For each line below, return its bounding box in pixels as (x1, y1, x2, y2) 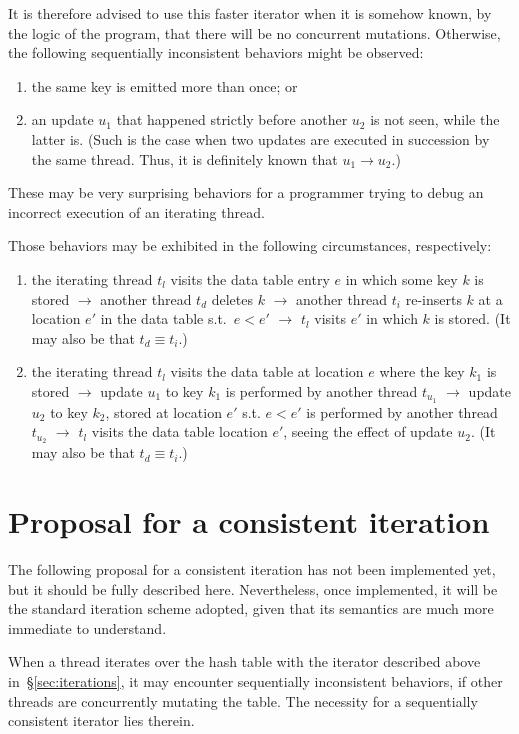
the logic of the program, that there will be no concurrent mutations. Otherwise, (8, 22, 501, 43)
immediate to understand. (8, 617, 167, 638)
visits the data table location (91, 421, 268, 442)
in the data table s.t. (100, 308, 227, 329)
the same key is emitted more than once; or (31, 75, 298, 96)
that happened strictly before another (116, 109, 348, 130)
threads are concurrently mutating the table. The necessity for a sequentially (8, 690, 478, 711)
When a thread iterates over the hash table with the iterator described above (8, 651, 481, 672)
